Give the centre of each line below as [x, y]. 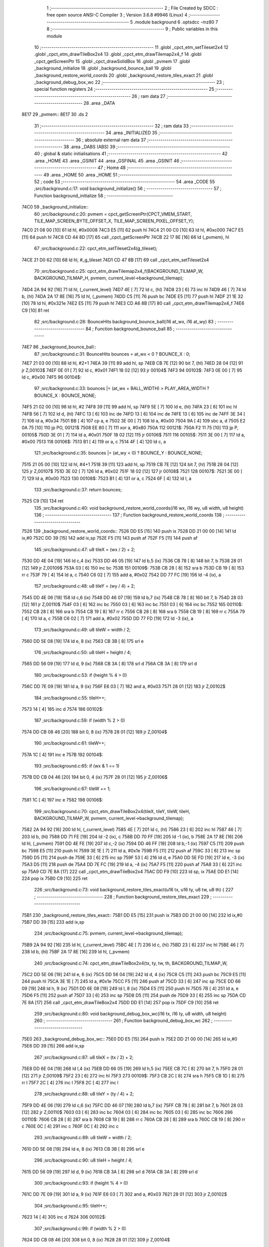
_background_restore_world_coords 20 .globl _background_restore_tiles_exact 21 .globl [124, 75]
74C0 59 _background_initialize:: [55, 207]
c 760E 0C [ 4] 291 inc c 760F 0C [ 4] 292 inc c [70, 1126]
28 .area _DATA [99, 103]
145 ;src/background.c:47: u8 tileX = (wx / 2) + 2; [85, 549]
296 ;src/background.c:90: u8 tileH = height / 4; [83, 1160]
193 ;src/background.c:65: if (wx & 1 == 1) [77, 766]
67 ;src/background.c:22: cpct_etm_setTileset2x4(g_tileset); [96, 248]
